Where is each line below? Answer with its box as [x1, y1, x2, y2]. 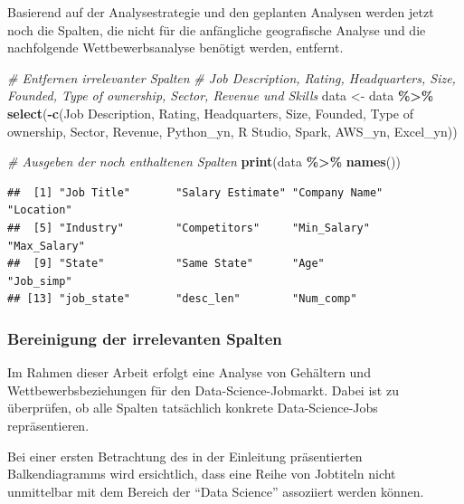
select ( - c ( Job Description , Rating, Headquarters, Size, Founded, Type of [7, 103, 413, 122]
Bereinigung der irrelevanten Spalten [7, 327, 282, 349]
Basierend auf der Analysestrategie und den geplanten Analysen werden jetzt [7, 3, 434, 21]
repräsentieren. [7, 415, 90, 434]
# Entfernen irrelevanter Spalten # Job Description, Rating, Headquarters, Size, [7, 68, 456, 87]
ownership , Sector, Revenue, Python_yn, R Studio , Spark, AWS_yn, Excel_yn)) [7, 121, 458, 140]
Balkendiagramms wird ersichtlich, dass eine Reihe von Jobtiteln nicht [7, 464, 396, 483]
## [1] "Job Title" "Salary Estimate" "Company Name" [7, 185, 384, 199]
